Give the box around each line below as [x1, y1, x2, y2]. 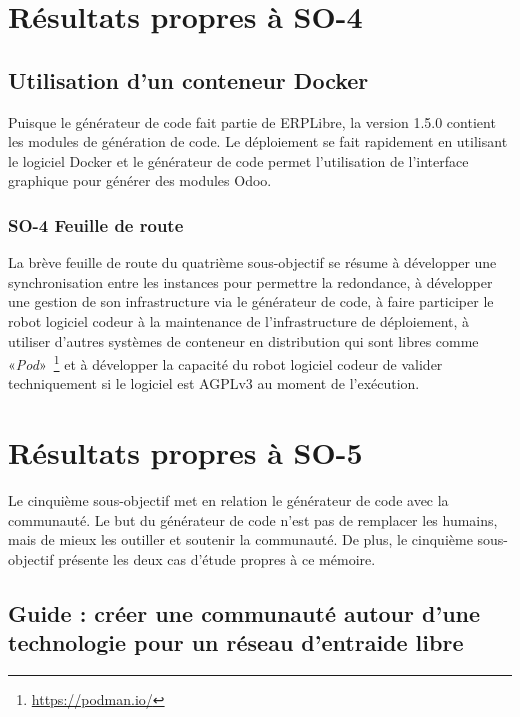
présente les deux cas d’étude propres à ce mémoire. [58, 548, 376, 569]
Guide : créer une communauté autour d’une [8, 597, 481, 628]
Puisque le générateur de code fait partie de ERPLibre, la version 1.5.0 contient [8, 111, 496, 132]
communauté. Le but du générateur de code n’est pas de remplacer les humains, [8, 509, 498, 530]
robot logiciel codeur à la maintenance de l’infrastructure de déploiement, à [8, 310, 470, 331]
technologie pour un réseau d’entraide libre [8, 627, 464, 658]
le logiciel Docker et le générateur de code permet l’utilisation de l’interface [8, 150, 469, 171]
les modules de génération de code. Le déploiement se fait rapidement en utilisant [8, 131, 508, 152]
